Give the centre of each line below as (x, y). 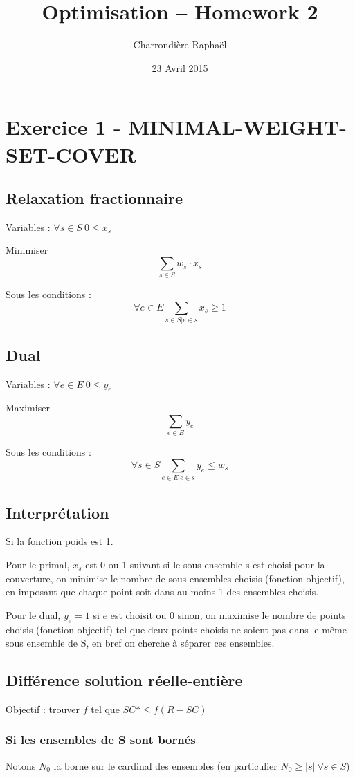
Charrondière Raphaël (180, 45)
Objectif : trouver (43, 708)
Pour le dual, (33, 614)
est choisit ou (138, 614)
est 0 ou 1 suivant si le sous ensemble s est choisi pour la (205, 564)
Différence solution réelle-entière (124, 680)
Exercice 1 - (63, 127)
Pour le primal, (38, 564)
